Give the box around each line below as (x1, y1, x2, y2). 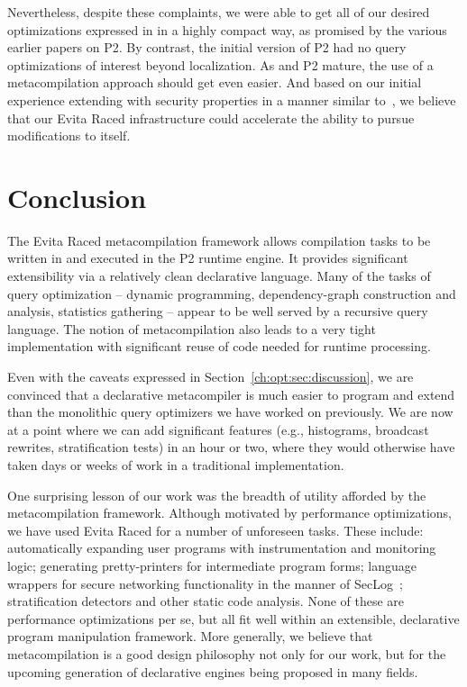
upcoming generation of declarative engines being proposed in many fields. (7, 662, 418, 681)
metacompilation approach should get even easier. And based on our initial (7, 73, 422, 92)
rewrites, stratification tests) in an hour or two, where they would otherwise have (7, 438, 455, 456)
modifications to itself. (7, 126, 131, 145)
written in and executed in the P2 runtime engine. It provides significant (7, 249, 408, 267)
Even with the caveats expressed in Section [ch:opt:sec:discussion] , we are (7, 367, 414, 386)
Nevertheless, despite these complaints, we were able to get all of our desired (7, 3, 430, 21)
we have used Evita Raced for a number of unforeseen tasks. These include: (7, 520, 424, 539)
